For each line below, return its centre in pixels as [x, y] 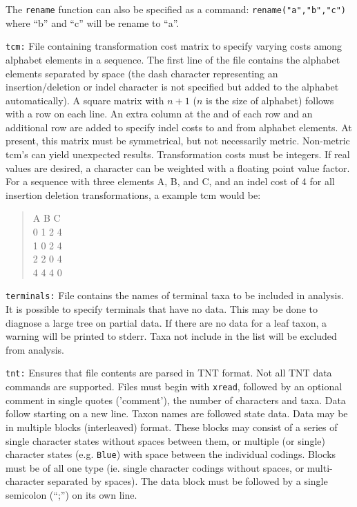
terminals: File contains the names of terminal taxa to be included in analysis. [175, 295]
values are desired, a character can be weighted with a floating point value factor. [178, 168]
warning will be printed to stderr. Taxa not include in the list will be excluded [171, 336]
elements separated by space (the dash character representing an [142, 73]
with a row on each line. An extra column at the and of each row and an [159, 114]
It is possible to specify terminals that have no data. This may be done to [162, 309]
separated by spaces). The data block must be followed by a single [188, 481]
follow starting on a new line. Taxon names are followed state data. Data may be [177, 413]
